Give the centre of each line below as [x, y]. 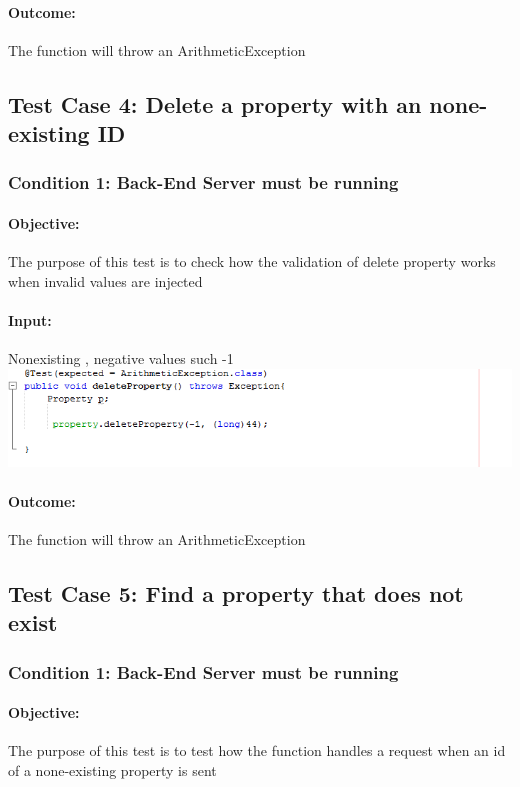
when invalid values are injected [105, 280]
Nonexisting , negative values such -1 [121, 358]
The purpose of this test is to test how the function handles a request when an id [257, 750]
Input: [30, 319]
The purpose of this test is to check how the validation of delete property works [252, 261]
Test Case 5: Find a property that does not [236, 592]
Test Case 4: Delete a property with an [215, 103]
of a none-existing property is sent [112, 769]
